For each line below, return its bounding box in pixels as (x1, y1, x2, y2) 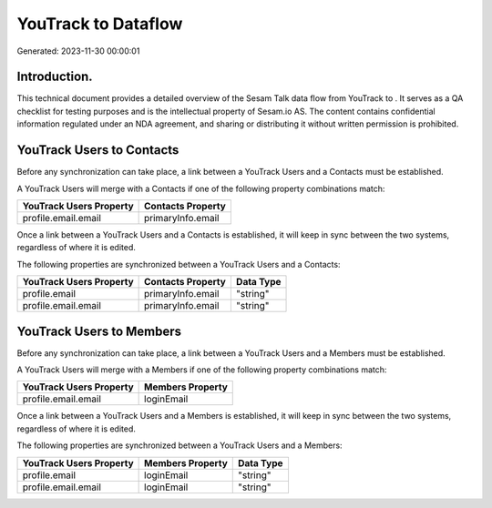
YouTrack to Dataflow (16, 14, 183, 34)
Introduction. (16, 69, 93, 85)
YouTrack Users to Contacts (16, 142, 179, 158)
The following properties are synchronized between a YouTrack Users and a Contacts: (16, 259, 341, 269)
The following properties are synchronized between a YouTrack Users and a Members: (16, 440, 343, 451)
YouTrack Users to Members (16, 323, 182, 339)
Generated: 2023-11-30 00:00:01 (16, 46, 140, 56)
